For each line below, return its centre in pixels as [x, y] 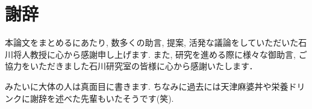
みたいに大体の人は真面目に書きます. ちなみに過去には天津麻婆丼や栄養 [147, 86]
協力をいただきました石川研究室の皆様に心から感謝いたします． [131, 66]
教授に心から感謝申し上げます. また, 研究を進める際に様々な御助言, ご [168, 54]
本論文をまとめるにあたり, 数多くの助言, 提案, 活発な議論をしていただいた [152, 42]
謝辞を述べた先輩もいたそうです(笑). [102, 98]
